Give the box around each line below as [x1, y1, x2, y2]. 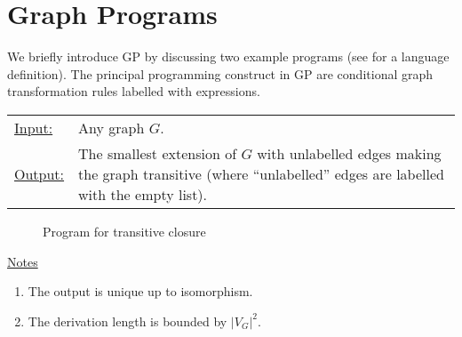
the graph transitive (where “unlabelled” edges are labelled [78, 163, 444, 184]
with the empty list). [78, 183, 208, 205]
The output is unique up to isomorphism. [28, 282, 253, 301]
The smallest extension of [78, 142, 237, 164]
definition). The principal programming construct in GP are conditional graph [7, 64, 434, 83]
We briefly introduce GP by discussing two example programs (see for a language [7, 47, 450, 66]
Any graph [78, 116, 145, 138]
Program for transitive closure [43, 221, 206, 240]
